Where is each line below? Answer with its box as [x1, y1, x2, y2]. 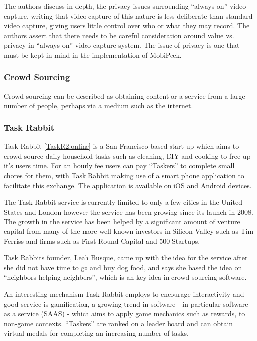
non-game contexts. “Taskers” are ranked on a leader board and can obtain [4, 318, 233, 328]
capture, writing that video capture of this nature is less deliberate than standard [4, 10, 253, 21]
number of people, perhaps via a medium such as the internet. [4, 100, 193, 111]
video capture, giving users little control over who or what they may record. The [4, 20, 250, 31]
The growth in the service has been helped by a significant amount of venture [4, 216, 240, 227]
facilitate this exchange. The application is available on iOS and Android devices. [4, 180, 252, 190]
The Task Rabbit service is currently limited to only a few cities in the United [4, 197, 242, 207]
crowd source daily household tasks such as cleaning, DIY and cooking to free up [4, 150, 251, 161]
